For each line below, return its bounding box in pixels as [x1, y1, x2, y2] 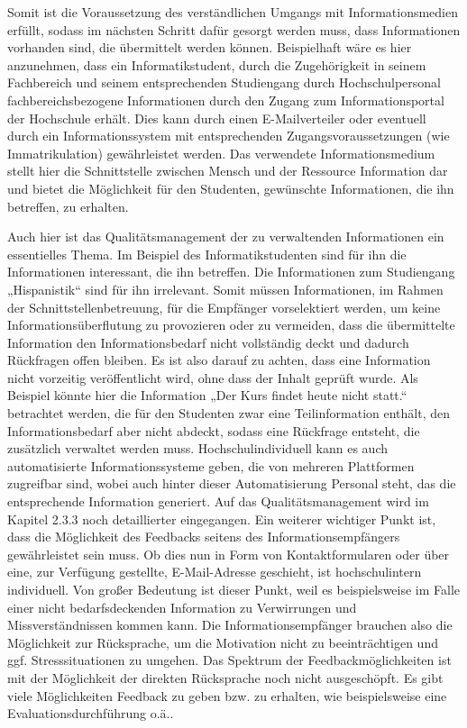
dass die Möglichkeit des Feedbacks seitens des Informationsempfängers [7, 527, 400, 546]
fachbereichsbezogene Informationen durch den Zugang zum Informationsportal [7, 90, 444, 109]
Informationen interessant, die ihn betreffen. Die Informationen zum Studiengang [7, 262, 455, 281]
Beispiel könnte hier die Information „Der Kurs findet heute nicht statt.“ [7, 386, 407, 405]
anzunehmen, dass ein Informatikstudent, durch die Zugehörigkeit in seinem [7, 55, 426, 74]
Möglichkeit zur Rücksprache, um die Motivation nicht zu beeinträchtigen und [7, 632, 438, 651]
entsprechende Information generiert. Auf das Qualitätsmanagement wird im [7, 492, 429, 511]
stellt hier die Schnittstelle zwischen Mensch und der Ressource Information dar [7, 161, 448, 180]
